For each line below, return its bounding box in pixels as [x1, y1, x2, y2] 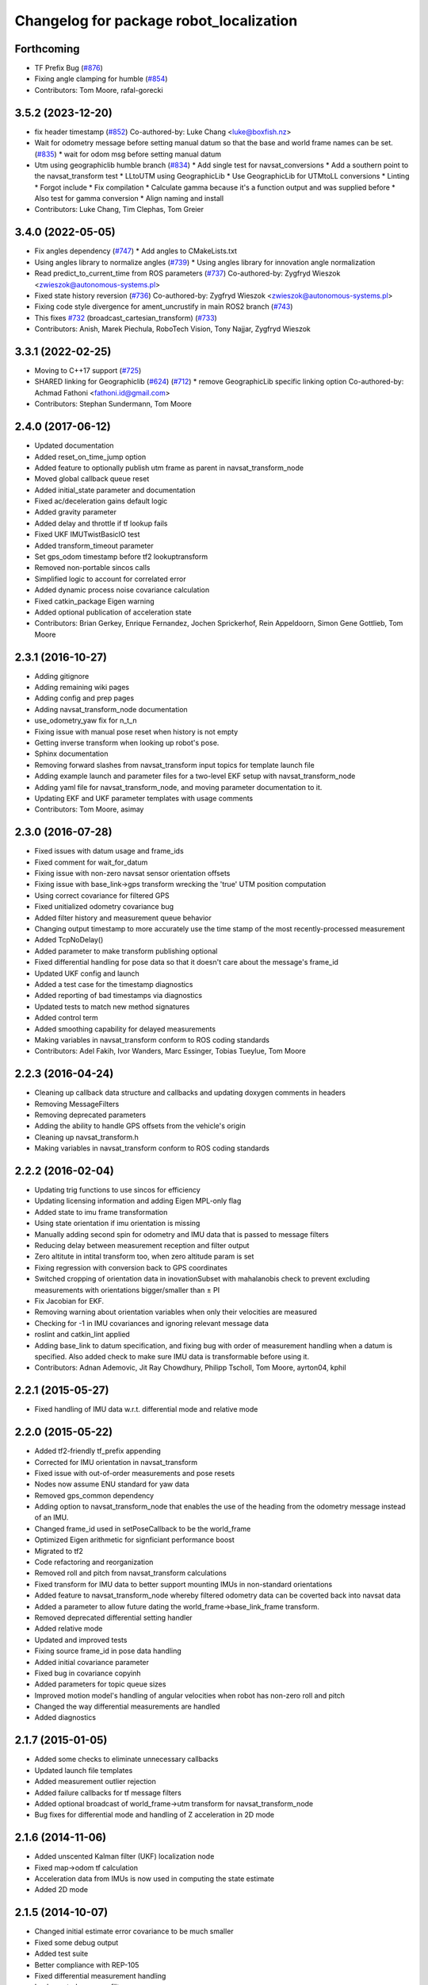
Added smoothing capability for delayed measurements [34, 1024, 216, 1034]
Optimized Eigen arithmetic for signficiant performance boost [34, 1535, 235, 1544]
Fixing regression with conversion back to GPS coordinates [34, 1262, 227, 1272]
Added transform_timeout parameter [34, 541, 154, 550]
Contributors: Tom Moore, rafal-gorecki [34, 85, 163, 94]
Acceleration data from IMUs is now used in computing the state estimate [34, 1874, 275, 1883]
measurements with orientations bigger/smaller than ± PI [34, 1285, 220, 1294]
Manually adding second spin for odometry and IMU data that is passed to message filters [34, 1229, 329, 1239]
